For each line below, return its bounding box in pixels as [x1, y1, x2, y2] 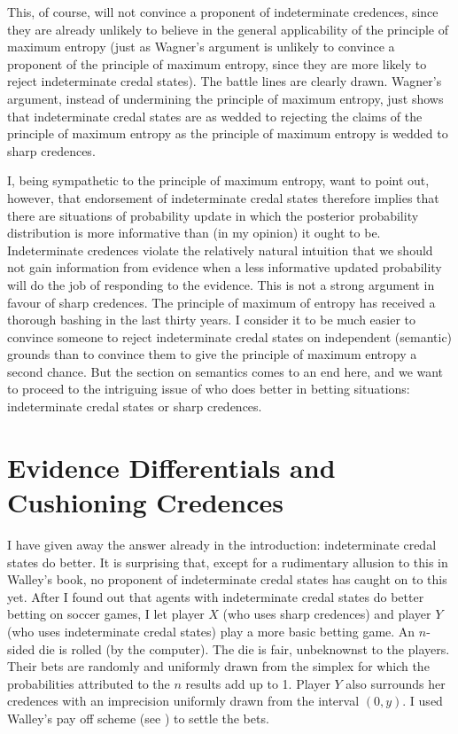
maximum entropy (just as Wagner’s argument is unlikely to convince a [7, 37, 395, 56]
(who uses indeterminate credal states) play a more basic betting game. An [7, 621, 415, 640]
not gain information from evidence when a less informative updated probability [7, 258, 442, 277]
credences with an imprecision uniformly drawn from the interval [7, 691, 360, 710]
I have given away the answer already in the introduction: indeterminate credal [7, 535, 437, 553]
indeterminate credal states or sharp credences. [7, 397, 262, 416]
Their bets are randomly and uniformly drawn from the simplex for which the [7, 657, 430, 675]
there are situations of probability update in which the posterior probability [7, 206, 419, 224]
